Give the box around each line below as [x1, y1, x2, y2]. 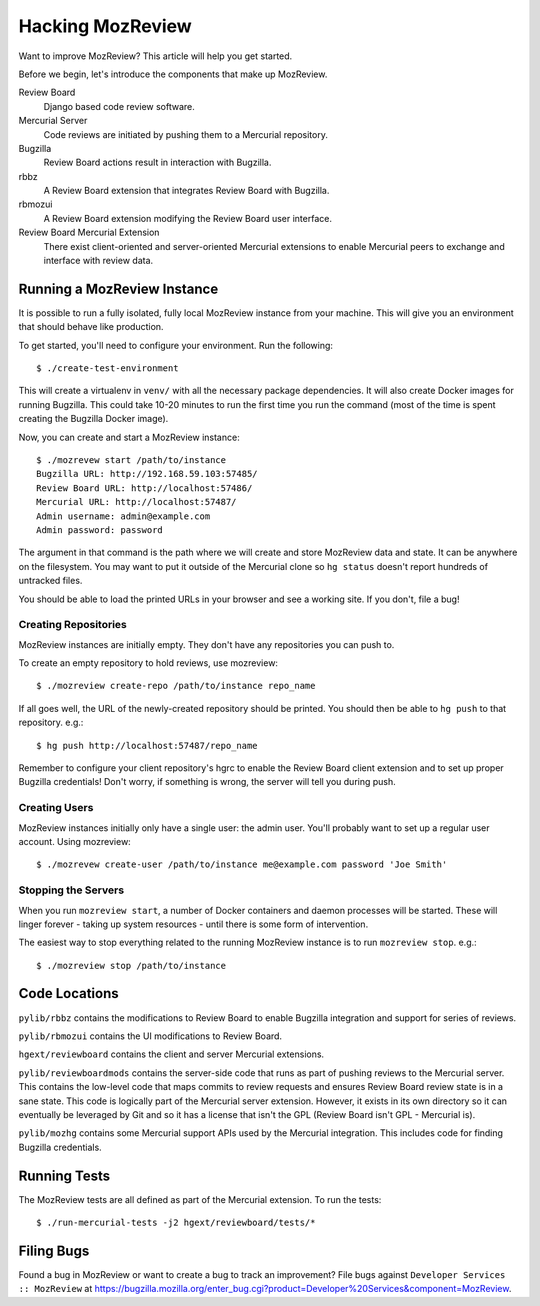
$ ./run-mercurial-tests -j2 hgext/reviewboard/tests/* [36, 1217, 316, 1228]
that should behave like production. [18, 321, 164, 333]
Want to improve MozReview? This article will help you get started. [18, 50, 293, 62]
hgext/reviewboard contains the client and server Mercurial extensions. [18, 1048, 325, 1060]
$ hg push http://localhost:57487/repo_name [36, 740, 259, 751]
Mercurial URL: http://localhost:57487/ [36, 496, 237, 508]
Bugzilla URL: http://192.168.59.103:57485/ [36, 468, 259, 480]
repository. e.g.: [18, 716, 84, 729]
